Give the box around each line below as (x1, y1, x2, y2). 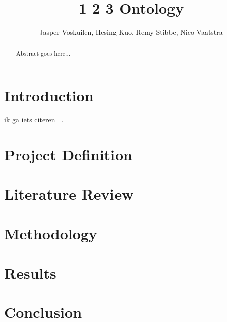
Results (4, 263, 56, 283)
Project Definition (4, 144, 133, 164)
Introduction (4, 85, 94, 106)
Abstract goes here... (16, 49, 71, 57)
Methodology (4, 223, 97, 243)
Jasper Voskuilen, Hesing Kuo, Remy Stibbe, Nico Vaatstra (39, 27, 223, 37)
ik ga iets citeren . (4, 114, 64, 125)
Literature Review (4, 183, 134, 204)
